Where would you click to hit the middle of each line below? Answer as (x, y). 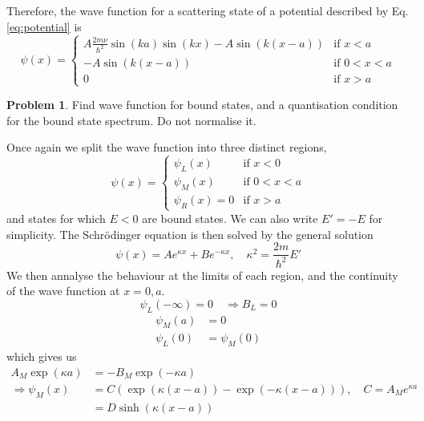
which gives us (42, 356)
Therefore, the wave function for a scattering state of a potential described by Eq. (208, 10)
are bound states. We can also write (230, 218)
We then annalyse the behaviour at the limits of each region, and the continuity (202, 275)
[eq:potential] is (44, 26)
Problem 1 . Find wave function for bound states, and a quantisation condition (202, 105)
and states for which (56, 218)
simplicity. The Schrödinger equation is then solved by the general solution (190, 234)
